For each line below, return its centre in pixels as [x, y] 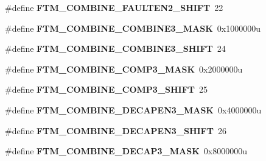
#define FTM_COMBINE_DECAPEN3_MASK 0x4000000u [133, 109]
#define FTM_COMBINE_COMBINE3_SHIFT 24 [115, 48]
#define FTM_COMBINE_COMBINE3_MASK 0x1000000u [133, 28]
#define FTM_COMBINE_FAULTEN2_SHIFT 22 [114, 7]
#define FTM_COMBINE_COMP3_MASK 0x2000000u [124, 69]
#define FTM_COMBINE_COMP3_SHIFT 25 [107, 89]
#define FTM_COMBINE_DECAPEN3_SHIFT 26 [116, 130]
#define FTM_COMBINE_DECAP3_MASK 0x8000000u [126, 151]
